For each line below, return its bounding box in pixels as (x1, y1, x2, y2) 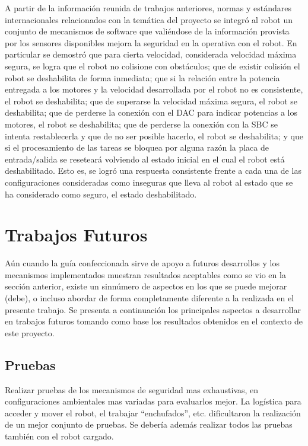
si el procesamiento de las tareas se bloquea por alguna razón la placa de (5, 141, 269, 154)
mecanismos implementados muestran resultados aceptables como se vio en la (5, 268, 286, 281)
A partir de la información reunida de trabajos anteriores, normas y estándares (5, 2, 291, 14)
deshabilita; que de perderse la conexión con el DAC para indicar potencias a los (5, 106, 297, 119)
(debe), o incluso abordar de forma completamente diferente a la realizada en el (5, 292, 294, 304)
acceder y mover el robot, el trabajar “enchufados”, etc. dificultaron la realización (5, 406, 301, 419)
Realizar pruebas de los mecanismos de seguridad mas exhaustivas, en (5, 383, 259, 396)
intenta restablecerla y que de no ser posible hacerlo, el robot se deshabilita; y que (5, 129, 304, 142)
